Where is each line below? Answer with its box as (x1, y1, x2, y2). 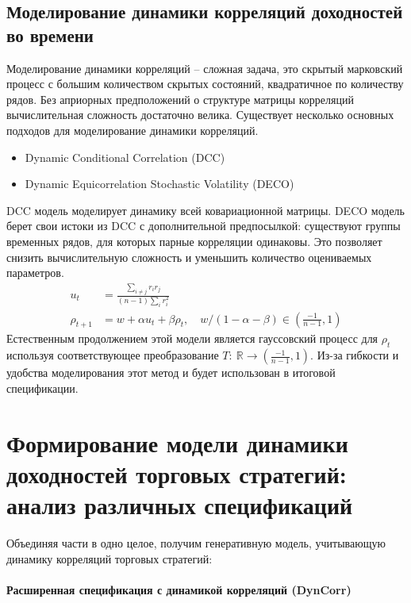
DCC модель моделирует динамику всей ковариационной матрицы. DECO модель (6, 202, 405, 218)
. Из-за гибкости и (310, 347, 399, 363)
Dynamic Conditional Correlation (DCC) (25, 148, 225, 165)
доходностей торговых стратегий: (6, 457, 347, 490)
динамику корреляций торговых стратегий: (6, 550, 213, 567)
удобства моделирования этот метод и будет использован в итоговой (6, 364, 336, 381)
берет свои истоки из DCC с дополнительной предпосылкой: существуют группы (6, 217, 401, 234)
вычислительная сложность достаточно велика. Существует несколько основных (6, 106, 394, 123)
